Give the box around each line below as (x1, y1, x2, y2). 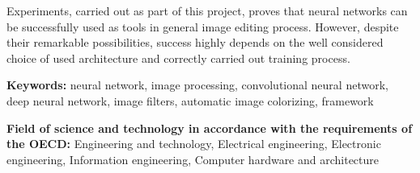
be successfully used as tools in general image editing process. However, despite (6, 18, 399, 35)
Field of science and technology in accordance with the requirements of (6, 119, 413, 136)
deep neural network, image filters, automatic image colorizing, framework (6, 92, 374, 109)
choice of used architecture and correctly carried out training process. (6, 49, 350, 66)
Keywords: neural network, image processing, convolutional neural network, (6, 76, 388, 93)
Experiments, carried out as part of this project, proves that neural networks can (6, 2, 408, 19)
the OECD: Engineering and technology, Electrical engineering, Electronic (6, 135, 381, 152)
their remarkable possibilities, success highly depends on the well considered (6, 34, 384, 51)
